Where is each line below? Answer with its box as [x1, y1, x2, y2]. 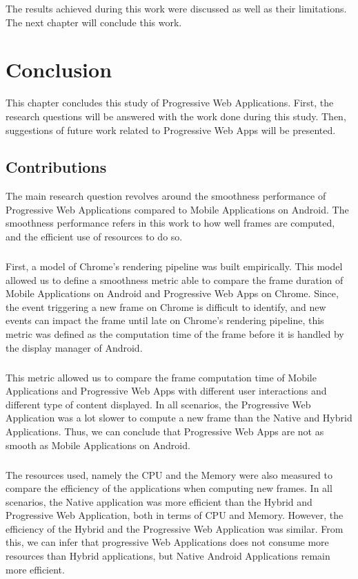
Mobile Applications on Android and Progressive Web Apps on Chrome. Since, [6, 286, 339, 301]
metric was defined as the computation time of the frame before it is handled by [6, 327, 344, 341]
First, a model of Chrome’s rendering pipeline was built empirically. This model [6, 259, 343, 274]
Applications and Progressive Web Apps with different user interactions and [6, 383, 327, 398]
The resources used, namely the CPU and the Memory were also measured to [6, 467, 332, 482]
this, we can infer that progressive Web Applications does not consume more [6, 535, 329, 549]
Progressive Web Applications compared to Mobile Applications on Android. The [6, 202, 349, 216]
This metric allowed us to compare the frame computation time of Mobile [6, 370, 317, 384]
